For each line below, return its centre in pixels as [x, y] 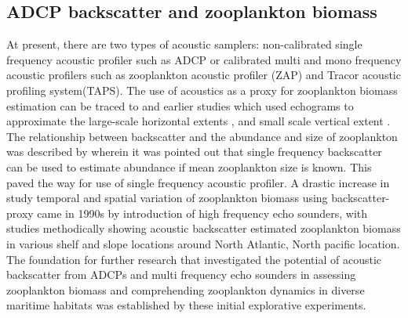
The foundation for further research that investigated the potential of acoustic [194, 259]
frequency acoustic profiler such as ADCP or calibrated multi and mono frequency [204, 59]
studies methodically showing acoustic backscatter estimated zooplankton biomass [204, 228]
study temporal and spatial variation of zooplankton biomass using [167, 198]
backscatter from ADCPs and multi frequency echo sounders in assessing [181, 275]
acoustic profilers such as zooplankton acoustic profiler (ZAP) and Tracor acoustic [204, 75]
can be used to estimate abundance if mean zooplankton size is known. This [189, 166]
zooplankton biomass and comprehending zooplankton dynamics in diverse [186, 289]
